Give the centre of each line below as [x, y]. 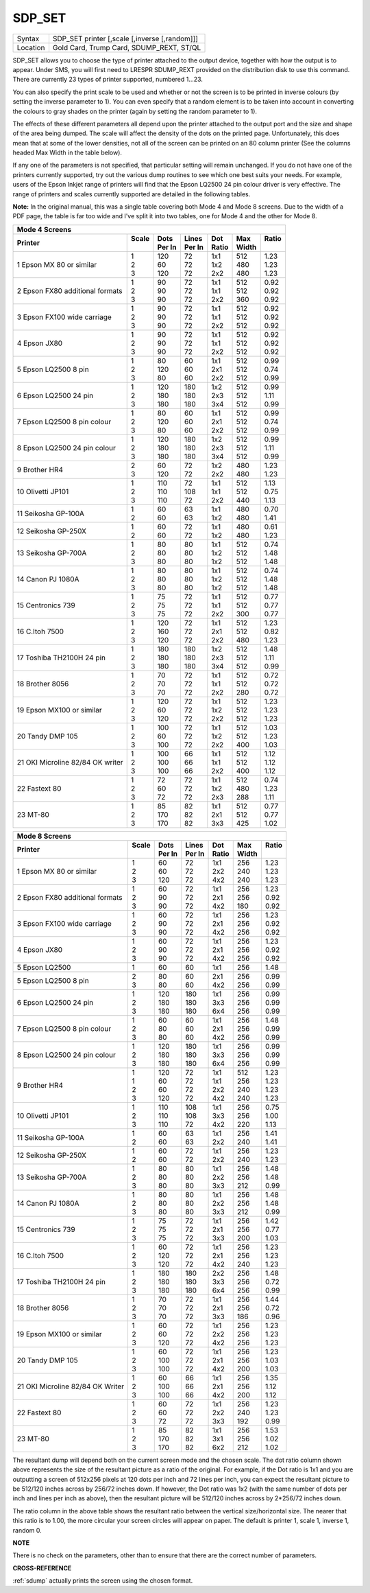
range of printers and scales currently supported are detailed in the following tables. [132, 194]
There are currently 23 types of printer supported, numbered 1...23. [108, 80]
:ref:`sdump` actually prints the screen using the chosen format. [103, 1581]
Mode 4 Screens [44, 229]
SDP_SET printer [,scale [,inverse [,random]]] [125, 38]
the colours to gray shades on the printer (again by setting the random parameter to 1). [135, 111]
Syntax [28, 38]
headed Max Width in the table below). [67, 153]
